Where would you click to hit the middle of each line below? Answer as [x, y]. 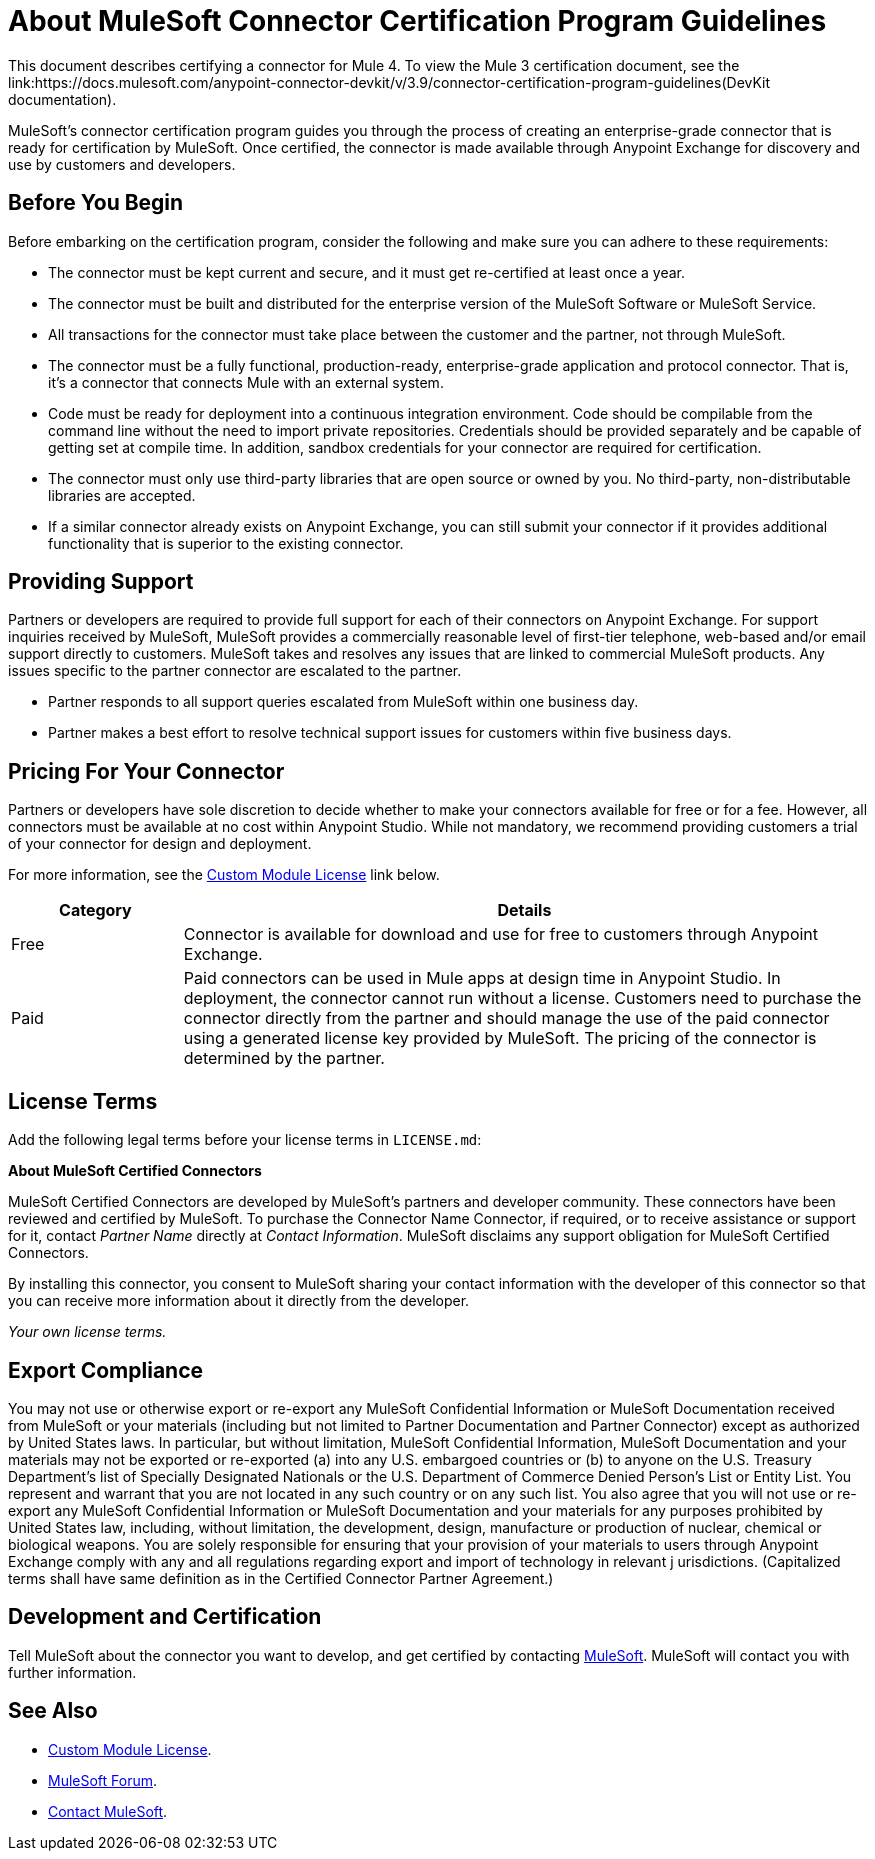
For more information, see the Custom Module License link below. [224, 875]
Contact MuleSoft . [108, 1811]
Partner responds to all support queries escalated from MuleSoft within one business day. [343, 702]
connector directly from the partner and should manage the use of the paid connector [506, 1018]
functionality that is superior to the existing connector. [226, 543]
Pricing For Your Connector [146, 771]
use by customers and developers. [122, 164]
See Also [53, 1711]
